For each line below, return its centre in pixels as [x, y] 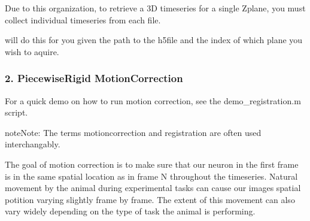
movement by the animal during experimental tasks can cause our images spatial [153, 188]
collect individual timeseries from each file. [83, 19]
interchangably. [33, 144]
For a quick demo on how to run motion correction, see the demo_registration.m [153, 100]
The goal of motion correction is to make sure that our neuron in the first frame [152, 164]
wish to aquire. [32, 51]
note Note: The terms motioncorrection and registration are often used [133, 132]
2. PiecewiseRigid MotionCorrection [94, 78]
